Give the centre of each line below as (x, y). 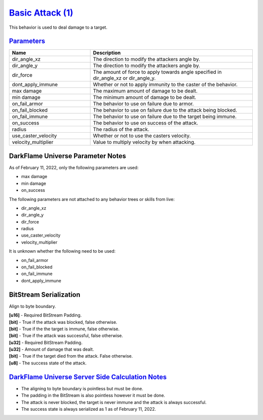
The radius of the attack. (121, 129)
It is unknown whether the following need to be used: (62, 251)
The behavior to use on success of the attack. (145, 123)
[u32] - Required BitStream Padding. (46, 342)
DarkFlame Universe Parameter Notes (67, 156)
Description (107, 53)
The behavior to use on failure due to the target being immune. (165, 117)
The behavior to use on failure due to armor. (143, 104)
